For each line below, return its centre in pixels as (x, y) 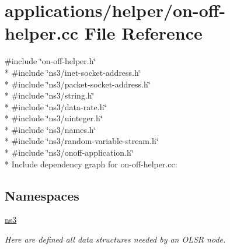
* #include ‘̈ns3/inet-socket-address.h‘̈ (73, 72)
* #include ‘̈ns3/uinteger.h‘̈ (54, 118)
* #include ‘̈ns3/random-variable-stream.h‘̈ (82, 141)
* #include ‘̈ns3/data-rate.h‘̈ (56, 106)
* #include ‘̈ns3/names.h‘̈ (50, 129)
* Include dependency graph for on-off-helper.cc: (91, 164)
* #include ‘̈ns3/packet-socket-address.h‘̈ (78, 84)
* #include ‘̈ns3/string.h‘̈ (50, 95)
